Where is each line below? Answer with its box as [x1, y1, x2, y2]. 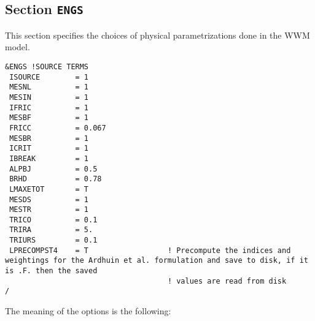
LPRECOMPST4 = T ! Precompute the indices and [9, 246, 291, 255]
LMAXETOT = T [9, 184, 89, 194]
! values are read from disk [167, 276, 287, 285]
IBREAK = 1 [9, 154, 89, 163]
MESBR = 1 [9, 134, 89, 143]
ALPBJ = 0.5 [9, 164, 98, 173]
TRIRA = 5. [9, 225, 93, 235]
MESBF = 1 [9, 113, 89, 123]
